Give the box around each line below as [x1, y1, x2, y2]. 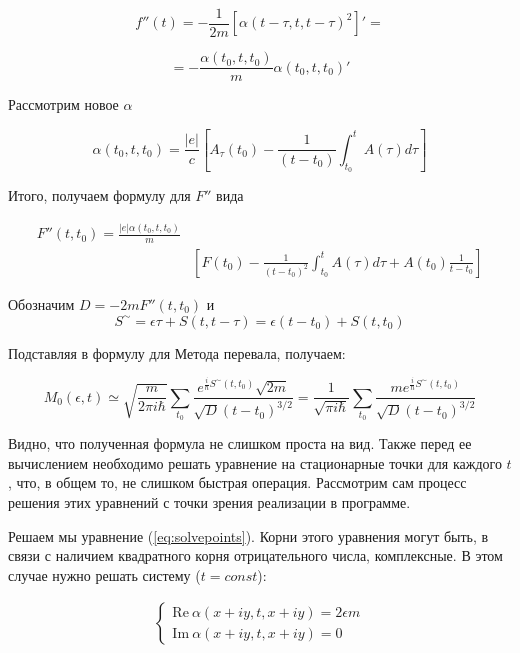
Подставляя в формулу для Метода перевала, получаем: [8, 342, 346, 363]
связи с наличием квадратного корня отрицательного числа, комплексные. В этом [8, 545, 503, 566]
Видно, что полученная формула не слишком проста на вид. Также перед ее [8, 433, 472, 454]
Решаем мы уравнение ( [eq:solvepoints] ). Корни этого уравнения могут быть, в [8, 525, 489, 546]
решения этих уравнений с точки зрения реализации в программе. [8, 492, 411, 513]
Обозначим [8, 293, 75, 314]
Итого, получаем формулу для [8, 185, 191, 206]
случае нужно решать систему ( [8, 564, 201, 585]
